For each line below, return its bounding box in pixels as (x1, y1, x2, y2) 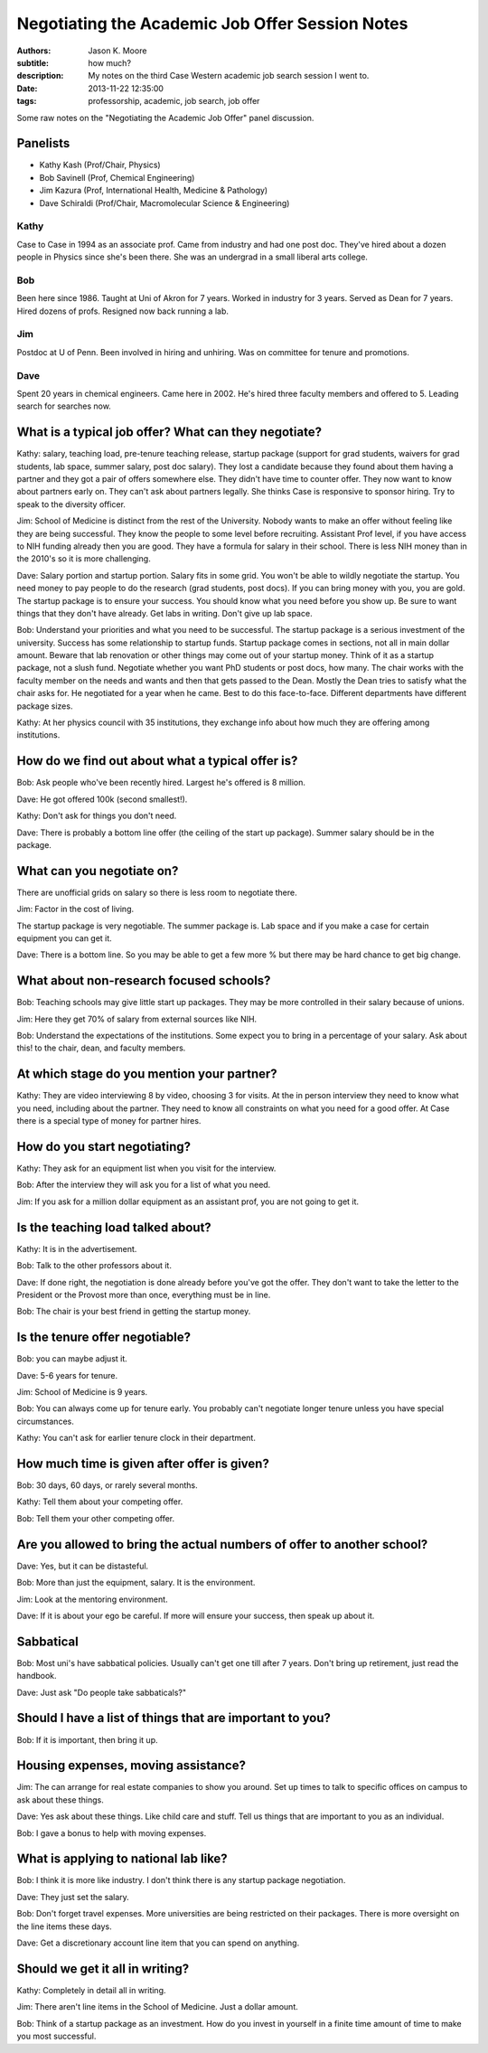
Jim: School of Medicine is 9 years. (16, 1386, 148, 1397)
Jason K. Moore (88, 45, 147, 56)
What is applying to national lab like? (16, 1851, 228, 1867)
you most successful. (16, 2030, 97, 2042)
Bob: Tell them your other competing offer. (16, 1512, 175, 1523)
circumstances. (16, 1416, 74, 1427)
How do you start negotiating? (16, 1139, 192, 1154)
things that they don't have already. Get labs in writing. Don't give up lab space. (16, 607, 313, 618)
